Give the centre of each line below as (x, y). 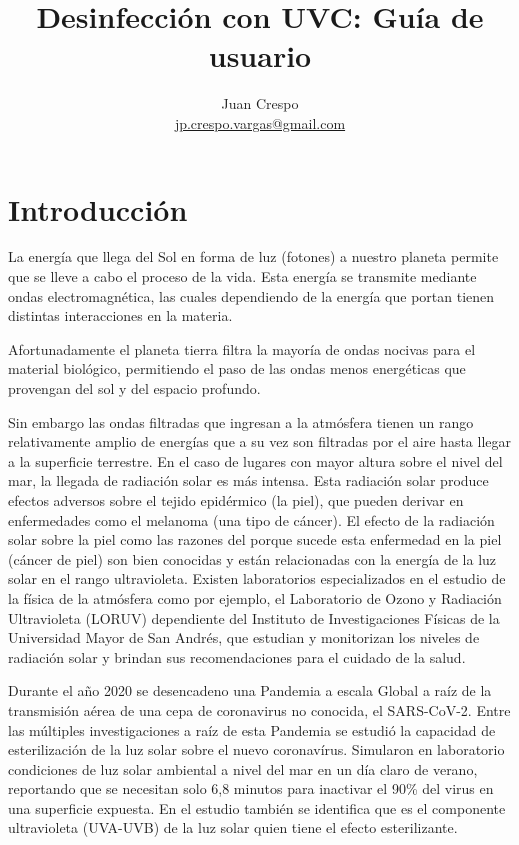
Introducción (98, 208)
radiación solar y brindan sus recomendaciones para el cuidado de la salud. (237, 656)
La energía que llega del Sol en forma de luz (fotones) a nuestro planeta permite (253, 256)
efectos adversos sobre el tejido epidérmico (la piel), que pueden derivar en (236, 499)
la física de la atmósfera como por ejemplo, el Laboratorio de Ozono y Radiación (255, 597)
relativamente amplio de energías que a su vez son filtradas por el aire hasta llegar (260, 441)
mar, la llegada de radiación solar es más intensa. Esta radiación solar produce (248, 480)
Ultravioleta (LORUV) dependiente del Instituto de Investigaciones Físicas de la (254, 617)
